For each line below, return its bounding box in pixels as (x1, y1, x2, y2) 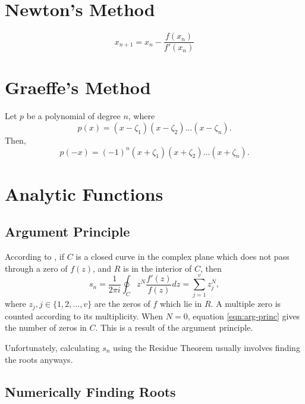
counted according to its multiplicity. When (5, 309, 163, 322)
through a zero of (5, 262, 68, 274)
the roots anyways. (5, 353, 73, 365)
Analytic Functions (5, 181, 163, 206)
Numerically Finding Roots (5, 382, 176, 400)
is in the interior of (123, 262, 192, 274)
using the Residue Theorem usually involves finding (113, 341, 300, 354)
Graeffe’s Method (5, 75, 151, 100)
